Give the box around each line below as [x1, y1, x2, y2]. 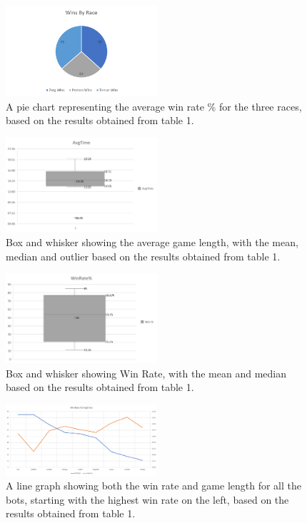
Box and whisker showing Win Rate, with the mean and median [6, 365, 286, 380]
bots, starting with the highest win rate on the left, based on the [6, 492, 289, 507]
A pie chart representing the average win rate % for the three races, [6, 98, 302, 113]
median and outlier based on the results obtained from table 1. [6, 248, 281, 263]
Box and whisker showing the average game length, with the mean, [6, 235, 298, 250]
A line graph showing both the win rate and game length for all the [6, 478, 301, 493]
